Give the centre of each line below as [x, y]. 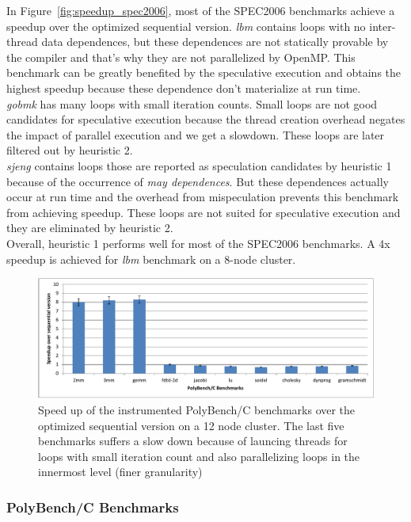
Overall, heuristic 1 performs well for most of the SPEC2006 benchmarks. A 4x [198, 243]
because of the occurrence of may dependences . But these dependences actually [198, 181]
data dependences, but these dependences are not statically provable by [215, 42]
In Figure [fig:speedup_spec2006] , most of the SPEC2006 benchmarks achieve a [201, 10]
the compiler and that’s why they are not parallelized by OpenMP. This [181, 57]
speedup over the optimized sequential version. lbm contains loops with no [186, 26]
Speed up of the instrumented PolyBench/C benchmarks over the [197, 410]
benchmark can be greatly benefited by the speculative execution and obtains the [204, 72]
